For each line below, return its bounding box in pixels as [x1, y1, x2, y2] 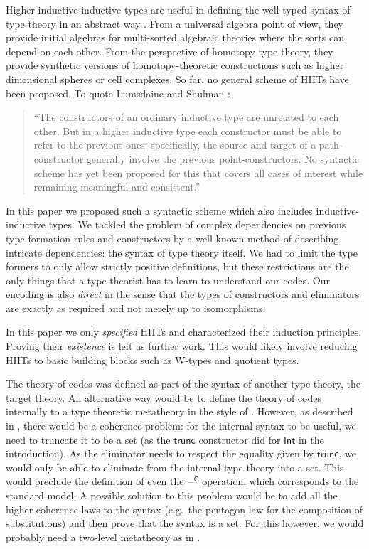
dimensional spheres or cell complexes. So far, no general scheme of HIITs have [6, 71, 349, 86]
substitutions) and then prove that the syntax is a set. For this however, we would [6, 516, 364, 531]
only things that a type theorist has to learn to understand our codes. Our [6, 272, 331, 287]
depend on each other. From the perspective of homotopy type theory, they [6, 43, 333, 58]
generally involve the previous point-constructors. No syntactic [86, 151, 359, 166]
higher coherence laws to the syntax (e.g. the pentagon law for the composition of [6, 501, 363, 516]
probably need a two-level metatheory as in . [6, 529, 200, 544]
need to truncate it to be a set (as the [6, 432, 171, 447]
